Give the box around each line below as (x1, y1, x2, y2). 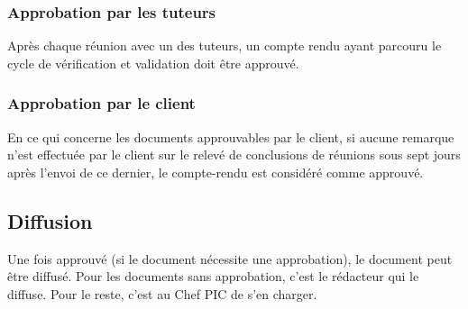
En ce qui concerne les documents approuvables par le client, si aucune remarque (7, 127, 454, 146)
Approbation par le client (7, 92, 196, 114)
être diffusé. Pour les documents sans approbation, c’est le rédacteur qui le (7, 267, 419, 286)
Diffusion (7, 206, 93, 234)
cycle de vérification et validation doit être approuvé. (7, 53, 299, 72)
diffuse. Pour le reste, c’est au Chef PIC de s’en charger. (7, 284, 317, 303)
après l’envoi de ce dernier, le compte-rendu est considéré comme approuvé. (7, 162, 424, 181)
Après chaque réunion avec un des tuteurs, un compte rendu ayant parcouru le (7, 36, 442, 55)
